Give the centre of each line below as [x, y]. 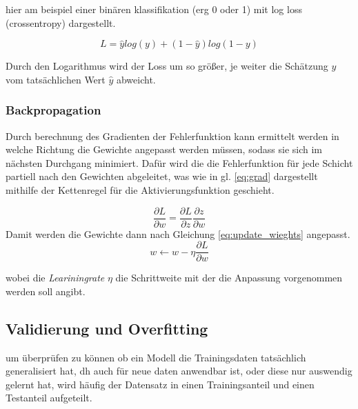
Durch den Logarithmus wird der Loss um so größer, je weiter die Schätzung [167, 66]
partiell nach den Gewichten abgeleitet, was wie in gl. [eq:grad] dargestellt [162, 176]
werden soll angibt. [46, 291]
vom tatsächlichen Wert [56, 79]
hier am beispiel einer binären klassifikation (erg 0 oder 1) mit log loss [154, 9]
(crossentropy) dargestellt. [61, 22]
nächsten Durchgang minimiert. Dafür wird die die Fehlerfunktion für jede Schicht [179, 162]
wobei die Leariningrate [55, 278]
